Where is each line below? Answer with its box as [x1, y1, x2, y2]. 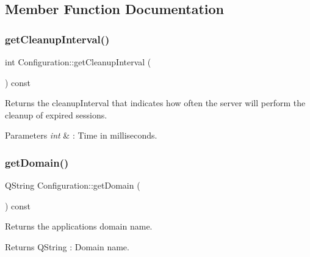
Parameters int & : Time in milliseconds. [5, 129, 157, 142]
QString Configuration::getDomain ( [5, 179, 140, 192]
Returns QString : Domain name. [5, 240, 129, 253]
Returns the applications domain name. [5, 220, 153, 233]
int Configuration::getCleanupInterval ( [5, 56, 151, 68]
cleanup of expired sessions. [5, 108, 107, 121]
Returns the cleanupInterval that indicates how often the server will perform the [5, 96, 306, 109]
